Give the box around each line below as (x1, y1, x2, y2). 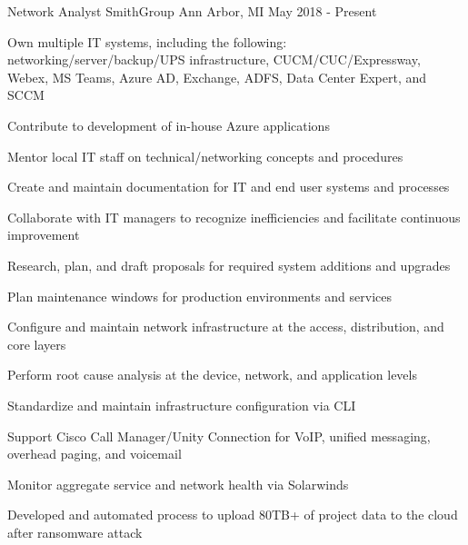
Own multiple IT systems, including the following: (7, 32, 287, 51)
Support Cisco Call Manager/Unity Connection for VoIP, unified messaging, (7, 426, 431, 445)
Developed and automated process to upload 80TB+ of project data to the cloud (7, 505, 458, 524)
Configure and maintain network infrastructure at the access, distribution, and (7, 317, 444, 336)
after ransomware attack (7, 522, 143, 541)
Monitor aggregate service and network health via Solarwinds (7, 474, 349, 493)
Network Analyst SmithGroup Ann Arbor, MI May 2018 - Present (7, 2, 377, 20)
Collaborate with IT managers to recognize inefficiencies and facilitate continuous (7, 207, 461, 226)
